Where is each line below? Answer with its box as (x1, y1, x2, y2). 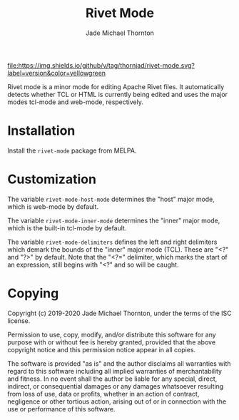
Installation (7, 123, 76, 139)
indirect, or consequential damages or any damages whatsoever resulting (7, 381, 224, 390)
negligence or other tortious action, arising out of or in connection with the (7, 397, 227, 406)
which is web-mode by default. (7, 202, 98, 211)
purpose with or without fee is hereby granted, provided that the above (7, 337, 216, 347)
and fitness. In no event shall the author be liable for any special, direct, (7, 374, 218, 383)
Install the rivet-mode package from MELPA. (7, 146, 137, 155)
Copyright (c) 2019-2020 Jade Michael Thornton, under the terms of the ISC (7, 309, 232, 317)
